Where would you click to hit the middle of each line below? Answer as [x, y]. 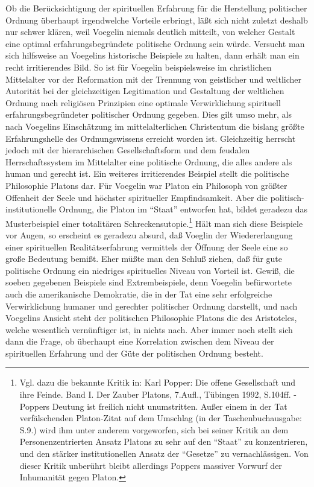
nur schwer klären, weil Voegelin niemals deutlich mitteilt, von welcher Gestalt [150, 32]
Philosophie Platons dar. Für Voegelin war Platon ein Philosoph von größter [146, 185]
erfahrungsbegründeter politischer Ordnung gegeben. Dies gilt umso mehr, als [149, 114]
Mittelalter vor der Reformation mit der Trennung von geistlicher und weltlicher [153, 79]
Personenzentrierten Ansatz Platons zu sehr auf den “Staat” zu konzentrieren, [164, 441]
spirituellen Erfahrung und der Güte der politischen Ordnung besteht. [134, 353]
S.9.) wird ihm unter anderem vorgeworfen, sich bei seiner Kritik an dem [154, 429]
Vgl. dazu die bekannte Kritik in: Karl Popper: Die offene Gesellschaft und [158, 382]
